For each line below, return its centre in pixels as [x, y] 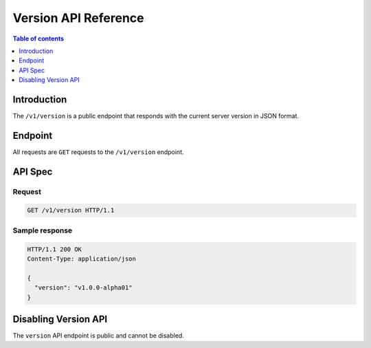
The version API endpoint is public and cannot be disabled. [99, 336]
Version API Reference [78, 18]
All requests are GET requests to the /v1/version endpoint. [98, 152]
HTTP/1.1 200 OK [55, 249]
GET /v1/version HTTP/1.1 [71, 210]
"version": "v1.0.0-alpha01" [84, 288]
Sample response [43, 230]
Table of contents [38, 39]
